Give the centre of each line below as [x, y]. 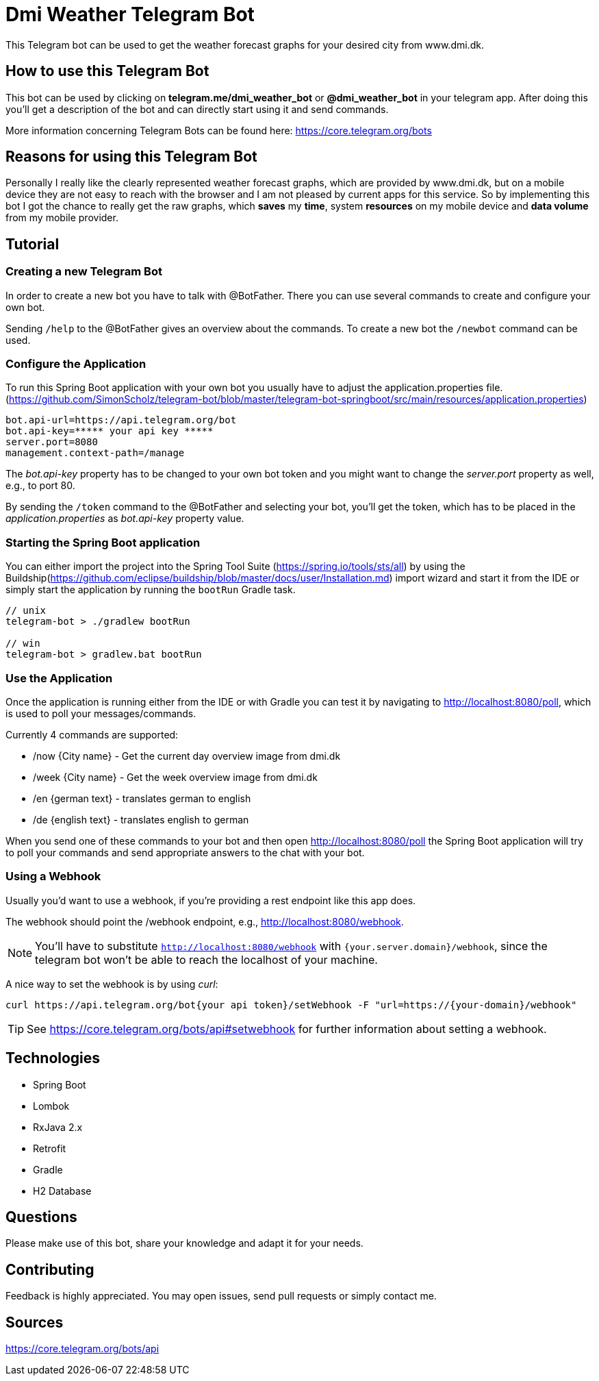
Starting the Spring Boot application [103, 542]
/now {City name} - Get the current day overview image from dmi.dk [187, 756]
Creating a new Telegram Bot [84, 272]
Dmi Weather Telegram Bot [130, 14]
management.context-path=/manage [95, 453]
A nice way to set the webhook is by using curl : [112, 984]
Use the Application [59, 678]
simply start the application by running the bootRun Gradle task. [151, 590]
